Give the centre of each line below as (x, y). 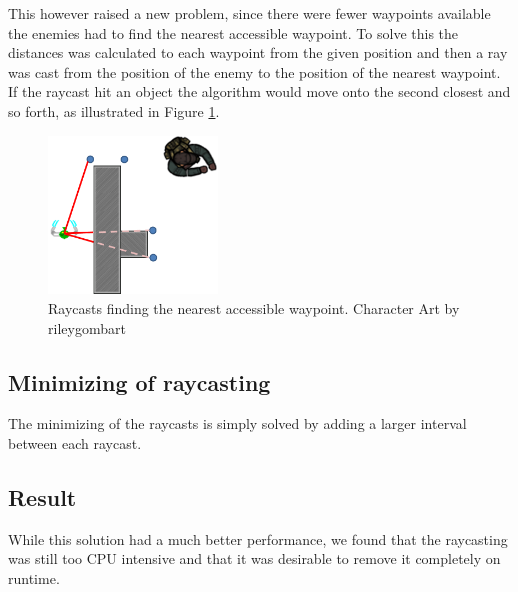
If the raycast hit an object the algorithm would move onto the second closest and (259, 91)
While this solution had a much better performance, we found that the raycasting (258, 538)
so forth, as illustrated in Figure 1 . (114, 110)
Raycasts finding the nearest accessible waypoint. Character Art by (254, 308)
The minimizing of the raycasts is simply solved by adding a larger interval (237, 423)
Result (42, 496)
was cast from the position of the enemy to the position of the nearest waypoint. (254, 71)
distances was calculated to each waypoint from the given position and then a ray (258, 52)
